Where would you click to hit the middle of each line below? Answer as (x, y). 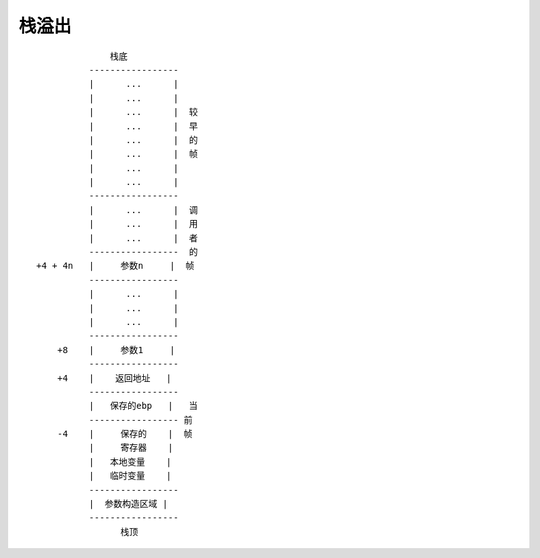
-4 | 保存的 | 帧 (124, 434)
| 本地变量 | (130, 461)
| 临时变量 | (130, 476)
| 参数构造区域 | (128, 504)
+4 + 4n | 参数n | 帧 (115, 266)
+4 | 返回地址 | (114, 378)
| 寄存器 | (131, 448)
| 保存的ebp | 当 (143, 406)
